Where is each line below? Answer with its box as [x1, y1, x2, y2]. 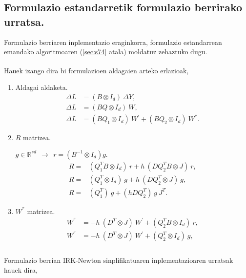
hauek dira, [4, 264, 38, 275]
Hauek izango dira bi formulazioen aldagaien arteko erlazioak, [4, 65, 189, 76]
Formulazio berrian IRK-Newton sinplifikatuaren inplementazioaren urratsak [4, 255, 233, 265]
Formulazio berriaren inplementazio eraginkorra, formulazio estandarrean [4, 37, 222, 47]
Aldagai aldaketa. [15, 82, 68, 92]
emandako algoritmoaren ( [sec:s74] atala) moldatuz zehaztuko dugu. [4, 46, 207, 57]
